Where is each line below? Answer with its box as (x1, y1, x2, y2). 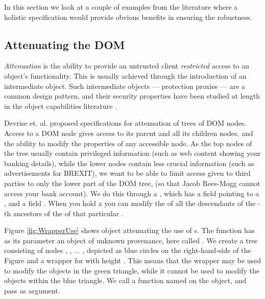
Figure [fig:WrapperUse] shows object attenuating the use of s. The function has (4, 225, 255, 236)
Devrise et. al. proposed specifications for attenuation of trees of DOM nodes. (4, 118, 247, 128)
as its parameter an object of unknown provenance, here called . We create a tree (4, 235, 258, 245)
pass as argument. (4, 285, 60, 295)
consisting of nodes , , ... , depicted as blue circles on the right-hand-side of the (4, 245, 251, 256)
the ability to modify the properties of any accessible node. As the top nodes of (4, 137, 252, 148)
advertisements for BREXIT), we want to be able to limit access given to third (4, 168, 251, 178)
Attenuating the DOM (4, 36, 125, 52)
